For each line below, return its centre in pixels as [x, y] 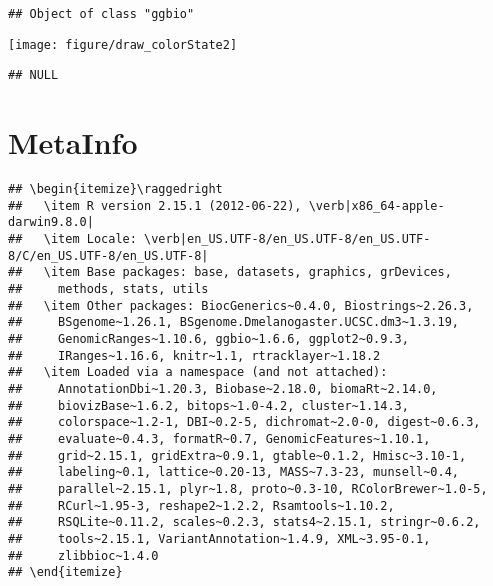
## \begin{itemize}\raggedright [115, 189]
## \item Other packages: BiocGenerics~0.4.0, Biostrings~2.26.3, [241, 305]
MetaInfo [73, 142]
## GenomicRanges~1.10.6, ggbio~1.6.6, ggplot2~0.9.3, [208, 339]
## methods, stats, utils [108, 289]
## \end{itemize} [65, 572]
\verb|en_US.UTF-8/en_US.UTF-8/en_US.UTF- [287, 239]
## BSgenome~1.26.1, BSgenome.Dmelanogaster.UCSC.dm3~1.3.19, [234, 322]
